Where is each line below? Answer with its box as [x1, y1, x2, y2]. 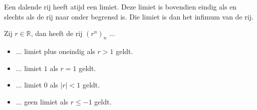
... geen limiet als [16, 96, 69, 106]
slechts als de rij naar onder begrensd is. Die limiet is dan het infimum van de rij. [4, 11, 253, 21]
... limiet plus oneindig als [16, 45, 95, 56]
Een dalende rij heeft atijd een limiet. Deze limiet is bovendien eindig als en [4, 1, 237, 11]
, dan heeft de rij [31, 28, 83, 38]
